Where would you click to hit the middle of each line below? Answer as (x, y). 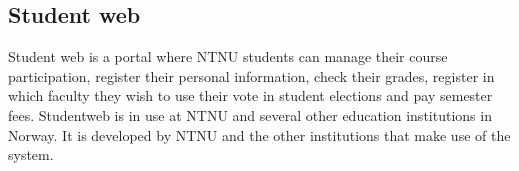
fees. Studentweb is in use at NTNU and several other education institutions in (250, 114)
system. (31, 154)
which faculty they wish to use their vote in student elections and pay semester (250, 95)
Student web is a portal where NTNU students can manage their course (228, 56)
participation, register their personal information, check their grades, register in (251, 75)
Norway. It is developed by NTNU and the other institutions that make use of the (259, 134)
